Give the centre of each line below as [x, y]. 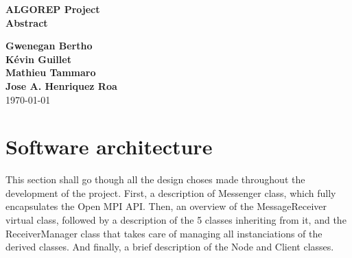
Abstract [27, 22]
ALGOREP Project [53, 9]
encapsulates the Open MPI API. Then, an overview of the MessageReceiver [166, 206]
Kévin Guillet [38, 59]
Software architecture [109, 146]
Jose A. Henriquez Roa [61, 85]
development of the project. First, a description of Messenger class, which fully [171, 192]
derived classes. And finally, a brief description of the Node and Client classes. [170, 247]
